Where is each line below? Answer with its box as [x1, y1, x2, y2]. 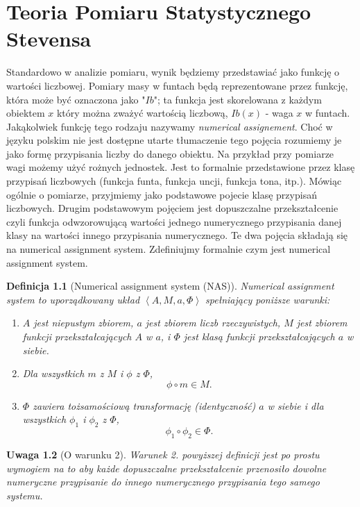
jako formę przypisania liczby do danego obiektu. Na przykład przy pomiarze [6, 146, 334, 160]
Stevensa [6, 24, 92, 53]
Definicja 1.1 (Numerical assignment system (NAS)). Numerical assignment [6, 279, 334, 293]
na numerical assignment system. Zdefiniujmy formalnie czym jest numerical [6, 242, 331, 256]
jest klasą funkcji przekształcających [183, 329, 335, 343]
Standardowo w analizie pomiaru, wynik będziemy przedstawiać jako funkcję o [6, 65, 340, 79]
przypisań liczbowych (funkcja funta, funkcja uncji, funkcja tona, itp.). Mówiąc [6, 174, 342, 188]
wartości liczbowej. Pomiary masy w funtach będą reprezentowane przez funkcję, [6, 78, 348, 92]
